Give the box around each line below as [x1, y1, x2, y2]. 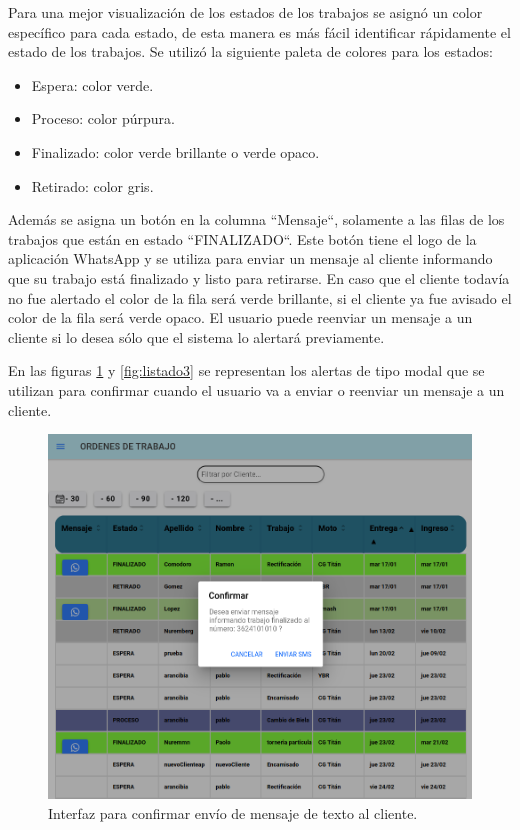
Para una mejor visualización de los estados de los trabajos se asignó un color [8, 2, 483, 22]
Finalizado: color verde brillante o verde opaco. [31, 141, 320, 162]
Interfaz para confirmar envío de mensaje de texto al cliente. [48, 802, 418, 823]
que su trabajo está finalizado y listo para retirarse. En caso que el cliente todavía [8, 267, 510, 288]
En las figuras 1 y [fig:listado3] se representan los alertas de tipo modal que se [8, 360, 485, 381]
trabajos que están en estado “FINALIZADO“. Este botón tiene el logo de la [8, 228, 477, 249]
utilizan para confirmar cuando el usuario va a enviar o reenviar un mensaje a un [8, 379, 505, 400]
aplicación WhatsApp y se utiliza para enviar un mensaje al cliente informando [8, 248, 493, 269]
